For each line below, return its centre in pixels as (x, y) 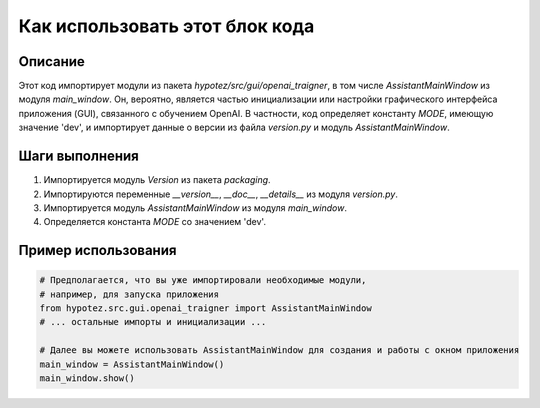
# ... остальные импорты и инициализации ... (153, 322)
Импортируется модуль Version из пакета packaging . (157, 180)
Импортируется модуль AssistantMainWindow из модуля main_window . (195, 207)
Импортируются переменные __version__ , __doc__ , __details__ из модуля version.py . (221, 194)
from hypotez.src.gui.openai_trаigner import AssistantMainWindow (205, 308)
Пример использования (97, 250)
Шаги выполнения (78, 156)
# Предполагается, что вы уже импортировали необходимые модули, (203, 280)
